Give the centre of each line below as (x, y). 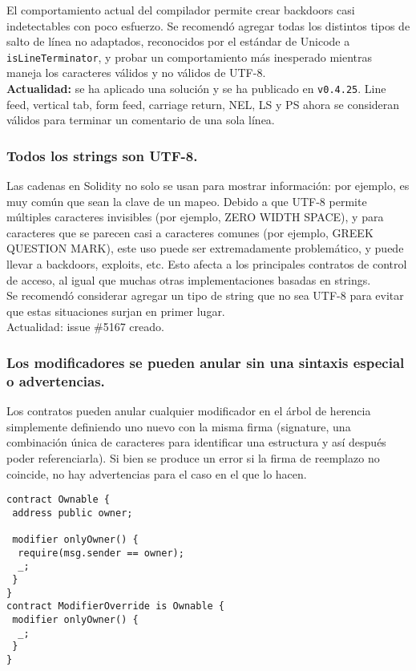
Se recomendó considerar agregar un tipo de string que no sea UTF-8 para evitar (205, 295)
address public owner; (73, 513)
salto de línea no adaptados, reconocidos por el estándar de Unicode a (178, 41)
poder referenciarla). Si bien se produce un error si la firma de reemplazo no (193, 457)
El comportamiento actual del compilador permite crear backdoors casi (181, 10)
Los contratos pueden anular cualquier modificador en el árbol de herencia (189, 411)
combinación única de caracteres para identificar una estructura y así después (196, 442)
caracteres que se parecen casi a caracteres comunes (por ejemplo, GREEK (190, 232)
